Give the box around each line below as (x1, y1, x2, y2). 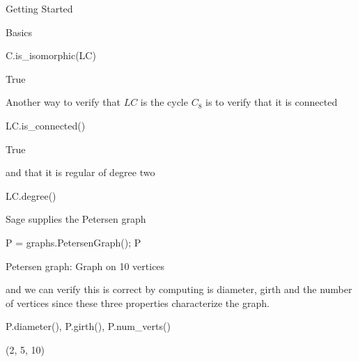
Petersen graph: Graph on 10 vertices (6, 258, 165, 273)
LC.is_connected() (6, 118, 86, 132)
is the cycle (140, 95, 188, 109)
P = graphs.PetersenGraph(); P (6, 235, 141, 249)
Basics (6, 24, 33, 39)
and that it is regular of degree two (6, 165, 155, 180)
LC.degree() (6, 188, 56, 203)
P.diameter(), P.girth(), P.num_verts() (6, 319, 171, 333)
